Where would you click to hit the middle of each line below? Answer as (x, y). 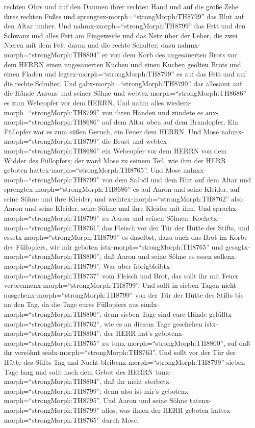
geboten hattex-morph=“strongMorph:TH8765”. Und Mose (92, 170)
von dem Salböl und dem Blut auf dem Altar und (177, 179)
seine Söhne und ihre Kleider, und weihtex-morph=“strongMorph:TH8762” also (123, 198)
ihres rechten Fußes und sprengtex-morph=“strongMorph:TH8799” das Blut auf (124, 16)
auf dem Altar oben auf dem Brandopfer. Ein (170, 122)
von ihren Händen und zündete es (153, 112)
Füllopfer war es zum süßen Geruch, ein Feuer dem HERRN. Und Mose (112, 131)
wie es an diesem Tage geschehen (153, 323)
